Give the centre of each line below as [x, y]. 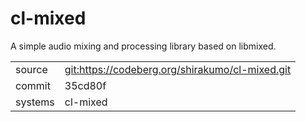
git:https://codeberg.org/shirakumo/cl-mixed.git [178, 69]
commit [33, 85]
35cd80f [85, 85]
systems [35, 102]
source [31, 69]
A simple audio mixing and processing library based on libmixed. [143, 46]
